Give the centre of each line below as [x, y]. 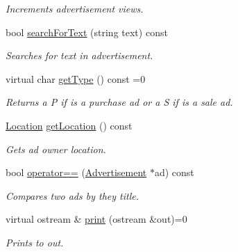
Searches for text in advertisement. [79, 55]
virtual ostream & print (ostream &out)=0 [96, 219]
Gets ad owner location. [56, 149]
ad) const [174, 172]
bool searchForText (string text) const [87, 32]
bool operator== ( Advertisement [76, 172]
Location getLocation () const [69, 125]
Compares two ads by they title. [72, 195]
